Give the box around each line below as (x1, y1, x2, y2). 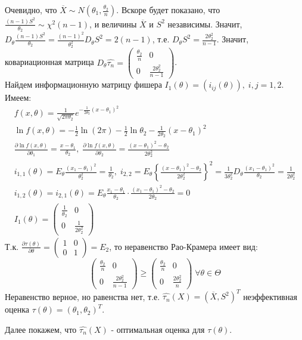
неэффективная (243, 290, 298, 302)
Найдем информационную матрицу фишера (5, 78, 162, 91)
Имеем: (5, 91, 32, 104)
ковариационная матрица (5, 55, 94, 68)
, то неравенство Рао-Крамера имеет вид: (109, 240, 258, 252)
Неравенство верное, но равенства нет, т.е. (5, 290, 160, 302)
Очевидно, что (5, 4, 57, 16)
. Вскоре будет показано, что (116, 4, 220, 16)
